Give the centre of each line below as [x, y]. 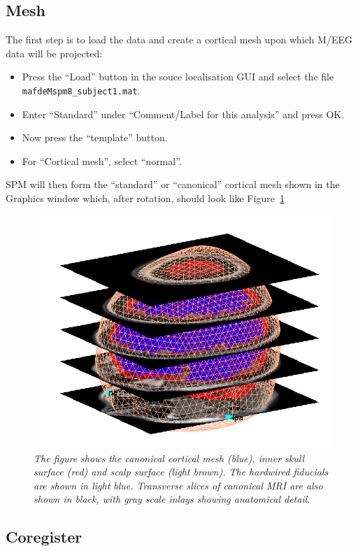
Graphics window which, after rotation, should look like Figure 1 [145, 198]
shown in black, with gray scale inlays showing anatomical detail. [172, 499]
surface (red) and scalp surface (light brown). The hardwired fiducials [181, 472]
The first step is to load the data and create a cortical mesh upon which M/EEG [179, 40]
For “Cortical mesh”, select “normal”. [102, 160]
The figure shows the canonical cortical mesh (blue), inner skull [169, 458]
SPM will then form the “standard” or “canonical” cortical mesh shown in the [173, 184]
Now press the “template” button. [95, 137]
